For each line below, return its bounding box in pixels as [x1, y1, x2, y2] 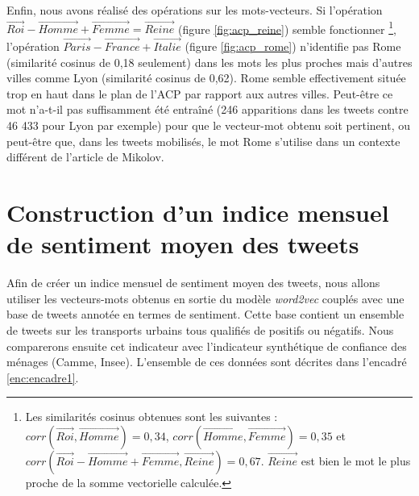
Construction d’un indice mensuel [6, 196, 389, 228]
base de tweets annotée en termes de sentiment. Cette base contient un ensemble [6, 306, 404, 323]
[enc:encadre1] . [6, 369, 79, 386]
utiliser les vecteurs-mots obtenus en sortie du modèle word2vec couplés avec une [6, 290, 404, 306]
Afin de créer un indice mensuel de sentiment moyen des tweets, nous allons [6, 274, 380, 291]
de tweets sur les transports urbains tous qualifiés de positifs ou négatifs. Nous [6, 321, 394, 338]
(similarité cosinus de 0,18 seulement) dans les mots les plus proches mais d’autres [6, 53, 413, 70]
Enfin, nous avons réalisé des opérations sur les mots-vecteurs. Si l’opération [6, 2, 383, 18]
